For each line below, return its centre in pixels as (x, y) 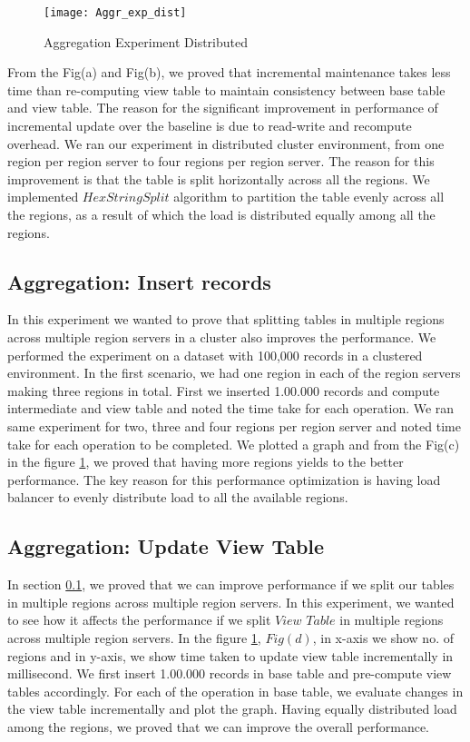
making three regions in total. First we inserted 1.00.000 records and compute (224, 390)
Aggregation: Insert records (139, 281)
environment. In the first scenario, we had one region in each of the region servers (234, 373)
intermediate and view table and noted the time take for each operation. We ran (231, 408)
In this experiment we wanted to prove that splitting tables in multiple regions (226, 319)
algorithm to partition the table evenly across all (309, 197)
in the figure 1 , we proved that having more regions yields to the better (206, 462)
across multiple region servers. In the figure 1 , (134, 637)
